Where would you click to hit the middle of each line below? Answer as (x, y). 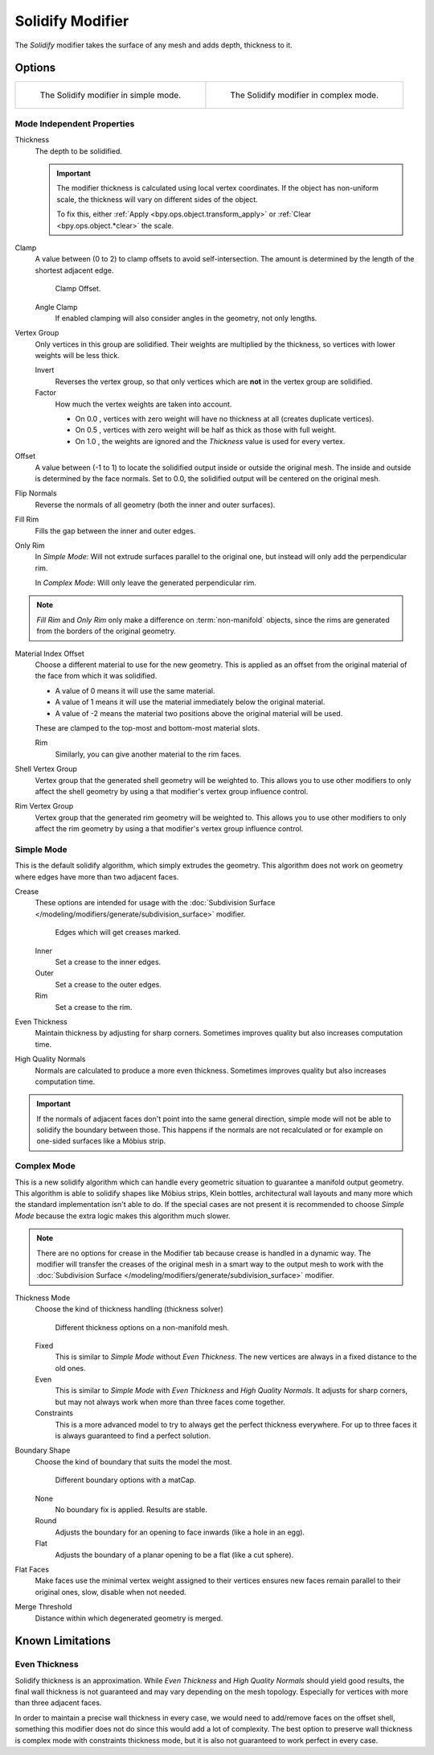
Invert (45, 370)
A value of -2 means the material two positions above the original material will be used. (199, 713)
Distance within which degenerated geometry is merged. (129, 1618)
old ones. (70, 1368)
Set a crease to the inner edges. (108, 962)
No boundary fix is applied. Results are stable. (131, 1510)
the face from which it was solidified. (96, 676)
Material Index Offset (49, 653)
